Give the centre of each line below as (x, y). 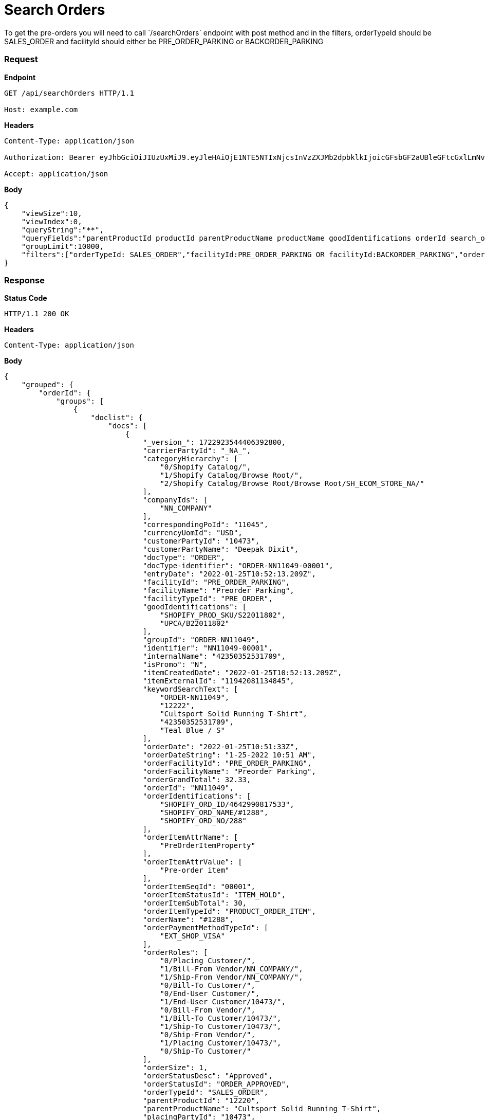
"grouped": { (47, 385)
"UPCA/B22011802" (195, 624)
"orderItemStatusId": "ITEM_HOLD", (214, 895)
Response (24, 280)
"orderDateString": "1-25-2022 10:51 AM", (229, 755)
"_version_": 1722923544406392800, (214, 442)
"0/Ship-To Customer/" (206, 1051)
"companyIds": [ (175, 500)
